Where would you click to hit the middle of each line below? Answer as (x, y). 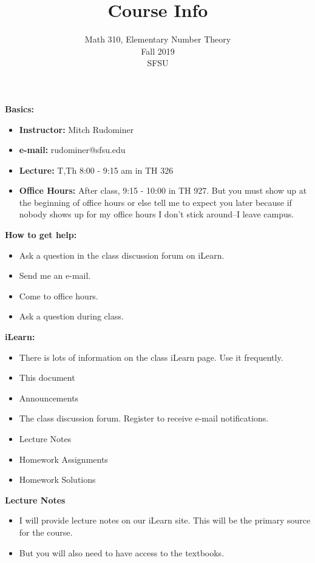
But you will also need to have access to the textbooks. (122, 552)
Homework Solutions (57, 479)
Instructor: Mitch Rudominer (76, 129)
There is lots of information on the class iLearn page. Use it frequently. (151, 357)
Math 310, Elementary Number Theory (158, 39)
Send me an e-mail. (55, 275)
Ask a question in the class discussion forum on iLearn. (122, 255)
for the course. (46, 532)
